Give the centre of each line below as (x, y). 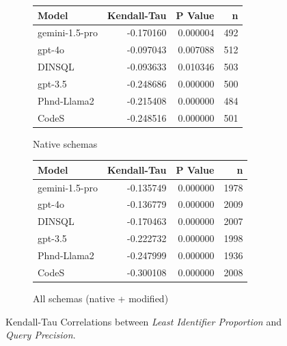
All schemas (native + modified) (101, 298)
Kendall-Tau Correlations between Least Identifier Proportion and (143, 321)
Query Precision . (41, 335)
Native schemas (65, 143)
